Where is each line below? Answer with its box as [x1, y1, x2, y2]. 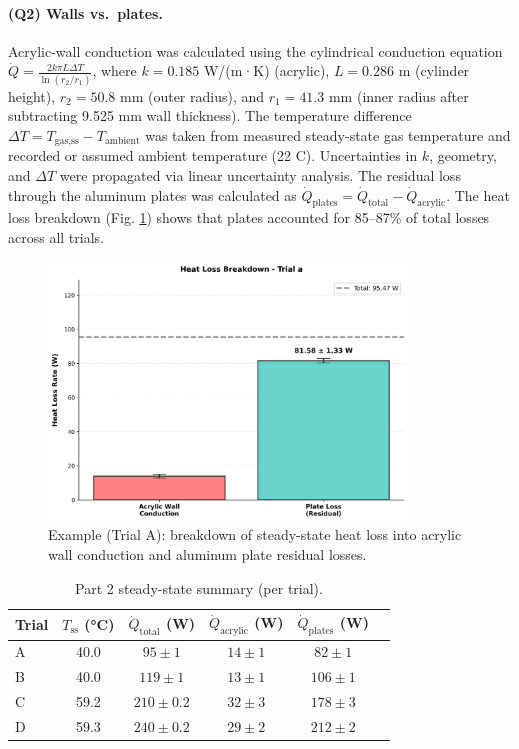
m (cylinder [398, 60, 470, 81]
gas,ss [54, 136, 79, 147]
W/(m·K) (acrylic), [203, 60, 330, 81]
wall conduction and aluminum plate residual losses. [48, 544, 367, 565]
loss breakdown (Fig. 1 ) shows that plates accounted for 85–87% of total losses [8, 207, 490, 228]
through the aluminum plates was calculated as [8, 184, 297, 205]
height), [8, 85, 56, 106]
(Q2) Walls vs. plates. [8, 2, 163, 23]
